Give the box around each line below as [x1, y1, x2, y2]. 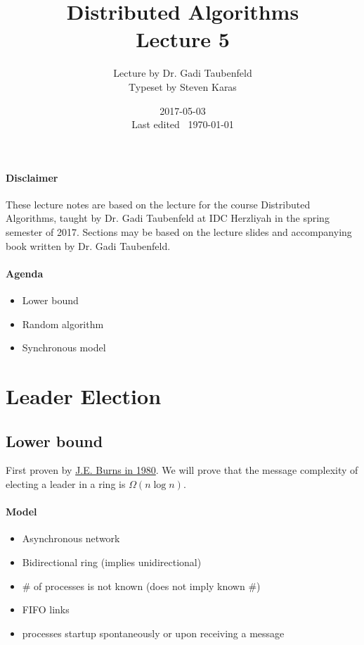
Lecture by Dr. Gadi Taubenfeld [113, 65, 252, 80]
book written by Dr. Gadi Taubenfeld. [6, 238, 171, 253]
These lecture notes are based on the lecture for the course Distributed [6, 196, 311, 211]
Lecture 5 [136, 25, 230, 54]
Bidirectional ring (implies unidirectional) [22, 555, 202, 569]
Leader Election [6, 382, 162, 411]
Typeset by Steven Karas [129, 79, 237, 94]
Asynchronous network [22, 531, 120, 546]
